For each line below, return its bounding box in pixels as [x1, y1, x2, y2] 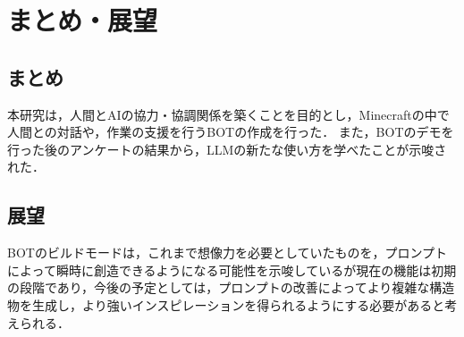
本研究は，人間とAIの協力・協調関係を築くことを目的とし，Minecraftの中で [7, 105, 450, 123]
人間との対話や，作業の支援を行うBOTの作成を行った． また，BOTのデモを [7, 122, 454, 141]
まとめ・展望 [7, 2, 158, 38]
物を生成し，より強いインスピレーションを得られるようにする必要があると [7, 295, 445, 314]
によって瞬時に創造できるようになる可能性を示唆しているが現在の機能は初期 [7, 260, 457, 279]
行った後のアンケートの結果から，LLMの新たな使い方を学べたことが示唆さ [7, 139, 447, 158]
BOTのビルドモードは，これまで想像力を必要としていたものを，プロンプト [7, 243, 448, 262]
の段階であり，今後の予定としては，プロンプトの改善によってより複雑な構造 [7, 278, 455, 297]
